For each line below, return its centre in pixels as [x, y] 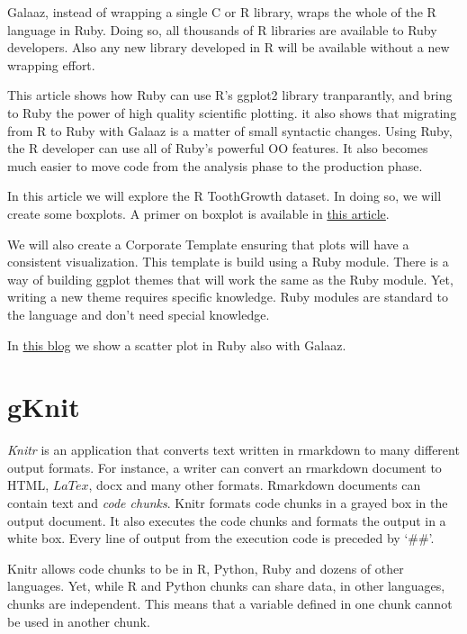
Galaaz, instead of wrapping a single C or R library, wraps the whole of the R [222, 12]
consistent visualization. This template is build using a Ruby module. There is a [228, 262]
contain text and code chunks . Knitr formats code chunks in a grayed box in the [228, 503]
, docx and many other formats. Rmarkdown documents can [255, 485]
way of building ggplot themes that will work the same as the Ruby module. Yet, [230, 279]
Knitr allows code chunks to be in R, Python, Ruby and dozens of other [206, 568]
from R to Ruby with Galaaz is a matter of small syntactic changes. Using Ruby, [230, 130]
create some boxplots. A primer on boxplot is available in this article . [198, 213]
